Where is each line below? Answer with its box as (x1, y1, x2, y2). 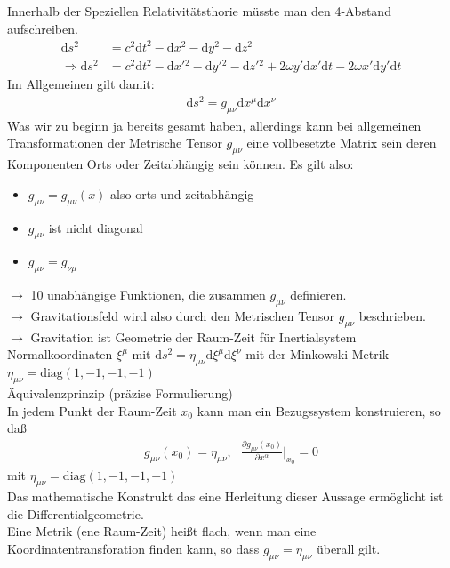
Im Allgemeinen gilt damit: (7, 75, 155, 93)
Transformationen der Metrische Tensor (7, 133, 222, 152)
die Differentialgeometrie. (7, 504, 144, 523)
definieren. (290, 285, 347, 304)
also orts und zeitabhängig (110, 184, 254, 203)
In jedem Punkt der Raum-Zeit (7, 401, 177, 420)
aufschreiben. (7, 19, 78, 37)
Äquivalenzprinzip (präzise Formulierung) (7, 383, 233, 402)
